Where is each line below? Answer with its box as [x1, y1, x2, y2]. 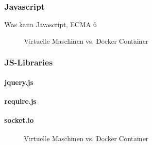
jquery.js [4, 77, 34, 87]
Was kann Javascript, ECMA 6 [4, 19, 97, 30]
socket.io [4, 115, 34, 125]
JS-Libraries [4, 56, 53, 68]
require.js [4, 96, 36, 106]
